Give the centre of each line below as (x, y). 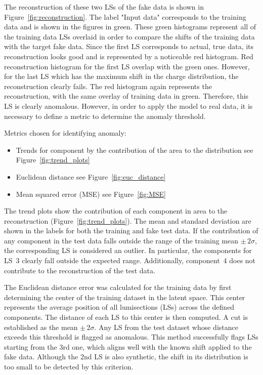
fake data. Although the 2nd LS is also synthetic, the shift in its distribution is (126, 357)
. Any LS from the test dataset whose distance (166, 327)
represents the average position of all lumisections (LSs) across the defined (119, 307)
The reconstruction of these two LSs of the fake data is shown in (104, 7)
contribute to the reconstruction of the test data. (80, 270)
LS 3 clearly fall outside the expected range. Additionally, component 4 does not (130, 260)
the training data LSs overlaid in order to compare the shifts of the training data (129, 36)
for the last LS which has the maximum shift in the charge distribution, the (121, 76)
